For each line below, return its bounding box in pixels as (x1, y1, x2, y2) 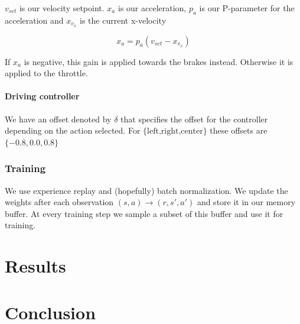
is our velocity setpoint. (19, 2, 105, 14)
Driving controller (5, 90, 80, 102)
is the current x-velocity (80, 14, 167, 26)
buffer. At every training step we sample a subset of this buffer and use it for (5, 207, 283, 219)
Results (5, 254, 66, 278)
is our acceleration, (118, 2, 187, 14)
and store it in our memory (197, 196, 296, 208)
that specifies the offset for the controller (120, 112, 268, 125)
